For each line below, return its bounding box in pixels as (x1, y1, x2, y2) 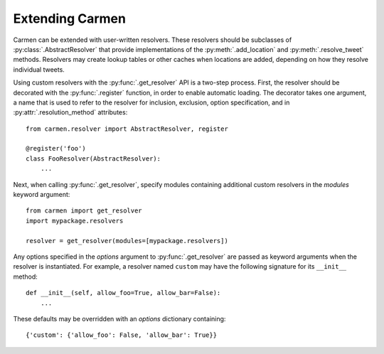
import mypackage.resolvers (26, 217, 124, 225)
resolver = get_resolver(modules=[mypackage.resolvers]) (26, 237, 229, 245)
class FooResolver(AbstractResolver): (26, 154, 161, 163)
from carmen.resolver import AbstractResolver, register (26, 124, 229, 133)
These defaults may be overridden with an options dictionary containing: (13, 314, 226, 323)
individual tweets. (13, 65, 65, 74)
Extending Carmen (13, 11, 126, 26)
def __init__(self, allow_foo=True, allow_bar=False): (26, 289, 221, 297)
